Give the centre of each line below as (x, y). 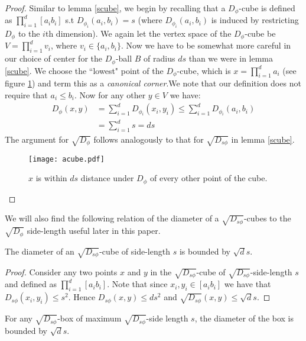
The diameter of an (40, 251)
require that (26, 94)
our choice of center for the (53, 58)
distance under (107, 178)
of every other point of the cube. (209, 178)
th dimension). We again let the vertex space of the (138, 33)
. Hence (82, 297)
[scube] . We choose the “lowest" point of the (84, 70)
